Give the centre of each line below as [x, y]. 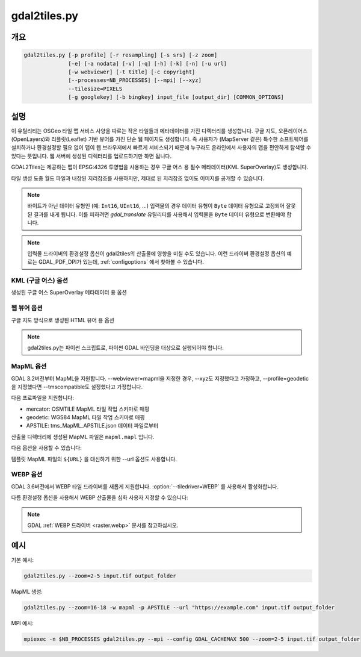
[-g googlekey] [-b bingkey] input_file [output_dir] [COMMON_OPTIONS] [176, 97]
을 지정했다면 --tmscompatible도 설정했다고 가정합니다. [77, 387]
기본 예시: [23, 559]
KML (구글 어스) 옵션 [40, 281]
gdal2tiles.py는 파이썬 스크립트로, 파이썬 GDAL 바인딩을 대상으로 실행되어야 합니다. [125, 348]
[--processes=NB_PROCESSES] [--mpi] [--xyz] [135, 80]
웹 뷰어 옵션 [27, 308]
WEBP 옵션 [27, 475]
